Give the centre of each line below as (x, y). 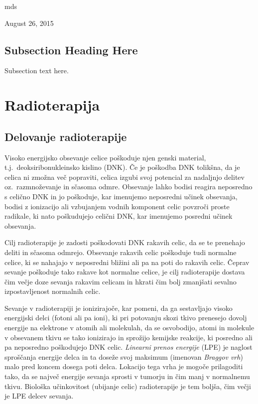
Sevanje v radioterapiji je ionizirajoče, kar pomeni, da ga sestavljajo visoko (119, 308)
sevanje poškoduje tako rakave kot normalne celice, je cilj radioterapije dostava (125, 272)
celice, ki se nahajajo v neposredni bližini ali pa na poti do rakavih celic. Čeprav (127, 262)
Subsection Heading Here (71, 50)
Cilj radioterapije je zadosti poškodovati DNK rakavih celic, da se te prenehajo (125, 242)
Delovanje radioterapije (66, 136)
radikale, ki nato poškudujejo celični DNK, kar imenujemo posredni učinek (119, 216)
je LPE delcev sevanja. (39, 396)
